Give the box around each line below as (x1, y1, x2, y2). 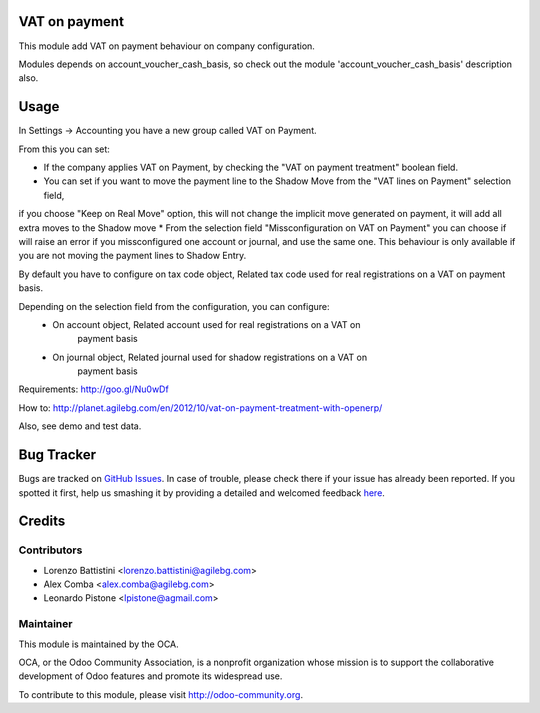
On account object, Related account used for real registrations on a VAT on (52, 318, 361, 330)
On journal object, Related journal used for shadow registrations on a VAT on (52, 351, 368, 363)
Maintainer (18, 617, 73, 631)
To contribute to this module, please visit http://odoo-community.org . (18, 688, 304, 700)
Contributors (18, 543, 83, 557)
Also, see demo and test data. (18, 420, 142, 432)
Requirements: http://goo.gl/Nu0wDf (18, 383, 169, 395)
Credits (18, 513, 66, 530)
